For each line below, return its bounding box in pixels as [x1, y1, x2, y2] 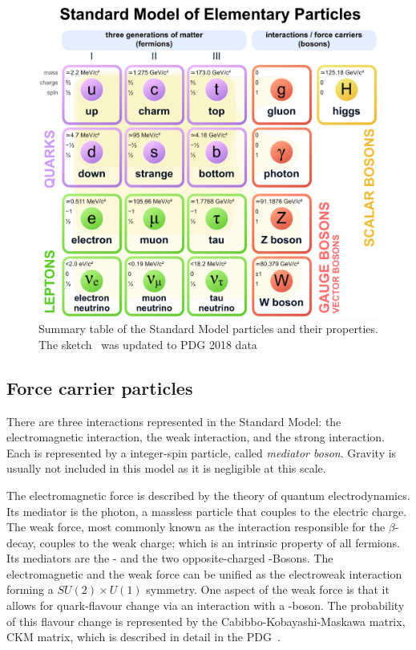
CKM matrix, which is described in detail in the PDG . [6, 628, 281, 645]
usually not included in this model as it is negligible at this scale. [6, 460, 326, 477]
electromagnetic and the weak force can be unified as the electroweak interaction [6, 565, 402, 582]
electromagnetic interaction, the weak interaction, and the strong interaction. [6, 429, 385, 445]
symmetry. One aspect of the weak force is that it [146, 581, 390, 598]
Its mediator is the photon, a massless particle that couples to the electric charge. [6, 502, 407, 519]
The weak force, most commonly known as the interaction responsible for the [6, 518, 386, 535]
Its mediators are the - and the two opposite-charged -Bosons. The [6, 550, 333, 567]
